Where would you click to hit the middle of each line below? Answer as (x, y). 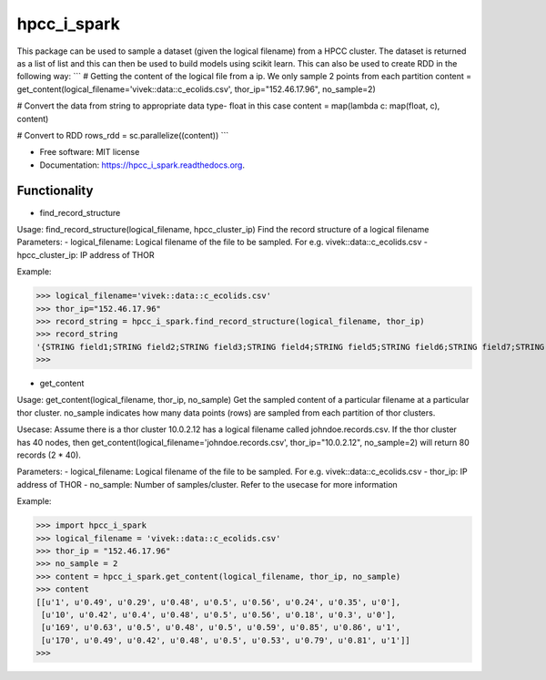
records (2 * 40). (49, 455)
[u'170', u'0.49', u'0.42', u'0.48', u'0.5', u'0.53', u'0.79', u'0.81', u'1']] (226, 640)
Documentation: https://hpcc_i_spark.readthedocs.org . (142, 165)
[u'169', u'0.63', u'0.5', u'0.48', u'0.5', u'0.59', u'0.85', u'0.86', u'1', (221, 628)
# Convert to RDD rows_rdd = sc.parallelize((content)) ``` (123, 135)
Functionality (55, 191)
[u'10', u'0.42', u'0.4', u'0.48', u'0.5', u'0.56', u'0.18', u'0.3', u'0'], (218, 614)
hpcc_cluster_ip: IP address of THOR (86, 254)
